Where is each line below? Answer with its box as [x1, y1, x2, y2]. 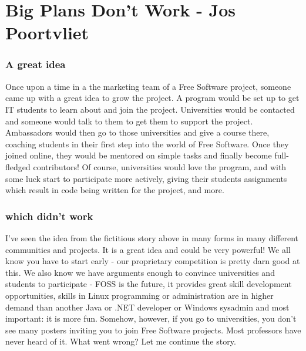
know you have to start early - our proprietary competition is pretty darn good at [5, 255, 300, 267]
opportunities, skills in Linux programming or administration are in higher [5, 289, 274, 301]
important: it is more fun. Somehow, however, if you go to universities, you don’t [5, 312, 297, 325]
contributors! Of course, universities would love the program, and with [33, 160, 287, 173]
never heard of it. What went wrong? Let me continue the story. [5, 335, 236, 347]
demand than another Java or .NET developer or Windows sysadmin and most [5, 301, 290, 313]
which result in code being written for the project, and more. [5, 184, 224, 196]
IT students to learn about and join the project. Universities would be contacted [5, 103, 295, 115]
